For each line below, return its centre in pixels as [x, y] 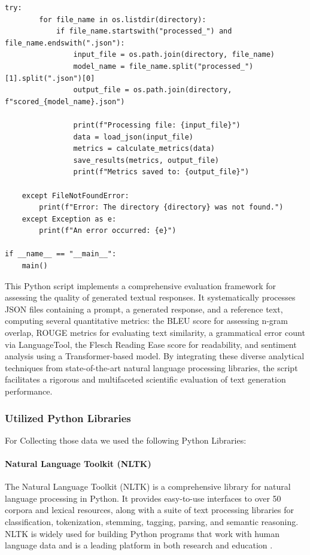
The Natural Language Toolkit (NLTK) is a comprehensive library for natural [148, 486]
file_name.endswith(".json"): [65, 43]
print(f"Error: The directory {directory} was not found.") [161, 207]
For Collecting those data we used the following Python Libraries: [126, 440]
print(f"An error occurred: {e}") [108, 231]
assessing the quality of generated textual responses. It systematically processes [150, 297]
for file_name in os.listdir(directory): [123, 19]
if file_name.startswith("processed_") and [144, 31]
